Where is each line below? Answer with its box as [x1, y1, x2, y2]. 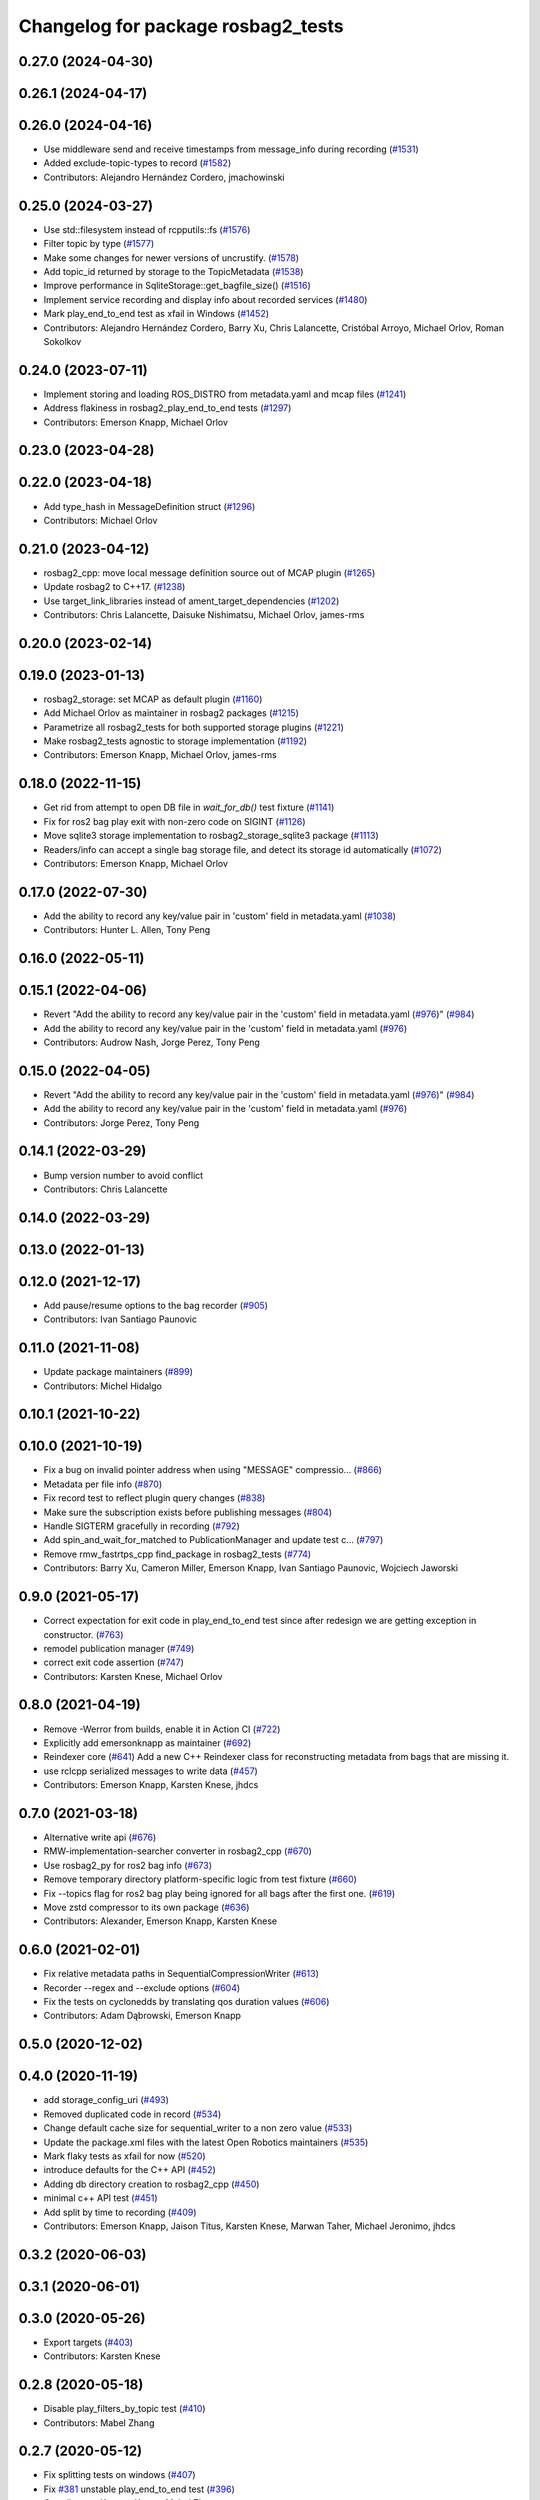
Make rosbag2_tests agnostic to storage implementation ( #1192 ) [43, 735, 308, 747]
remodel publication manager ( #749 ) [43, 1642, 195, 1654]
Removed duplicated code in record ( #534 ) [43, 2108, 222, 2120]
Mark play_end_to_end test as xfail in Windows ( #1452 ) [43, 308, 270, 320]
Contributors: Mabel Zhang [43, 2416, 155, 2429]
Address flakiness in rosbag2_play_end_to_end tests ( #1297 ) [43, 402, 292, 414]
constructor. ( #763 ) [43, 1628, 124, 1640]
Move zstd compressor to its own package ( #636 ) [43, 1901, 250, 1913]
